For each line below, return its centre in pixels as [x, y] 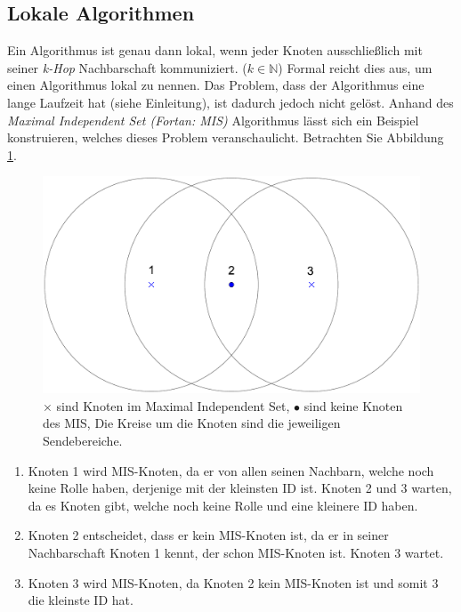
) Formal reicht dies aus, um [355, 67]
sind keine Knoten [353, 405]
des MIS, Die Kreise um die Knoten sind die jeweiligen [192, 423]
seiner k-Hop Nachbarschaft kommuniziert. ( [127, 67]
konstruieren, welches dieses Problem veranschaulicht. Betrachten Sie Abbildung [226, 137]
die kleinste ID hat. [81, 600]
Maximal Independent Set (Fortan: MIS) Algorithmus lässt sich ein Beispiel [213, 120]
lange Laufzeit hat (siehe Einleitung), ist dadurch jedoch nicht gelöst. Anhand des [230, 102]
